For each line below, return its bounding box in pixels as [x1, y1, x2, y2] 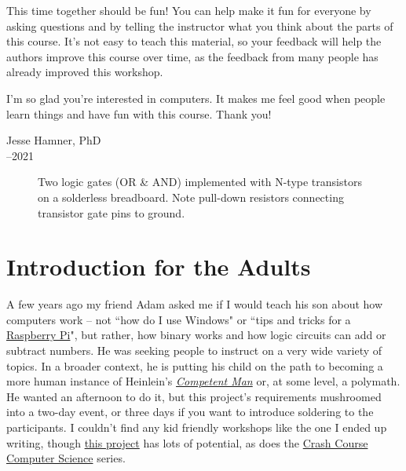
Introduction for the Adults [6, 250, 311, 283]
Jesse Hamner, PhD [6, 132, 101, 148]
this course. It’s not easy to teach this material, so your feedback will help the [6, 33, 382, 49]
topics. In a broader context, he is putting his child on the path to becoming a [6, 357, 383, 374]
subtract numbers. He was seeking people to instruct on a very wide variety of [6, 342, 382, 359]
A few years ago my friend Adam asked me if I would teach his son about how [6, 296, 383, 312]
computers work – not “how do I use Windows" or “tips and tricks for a [6, 311, 351, 327]
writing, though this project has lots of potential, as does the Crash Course [6, 434, 368, 451]
